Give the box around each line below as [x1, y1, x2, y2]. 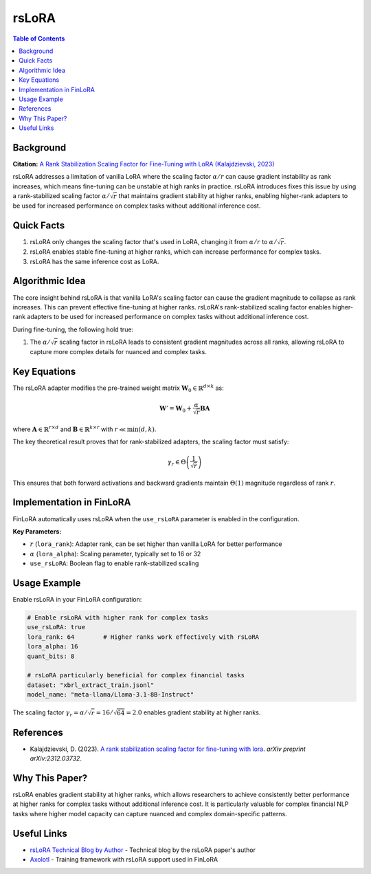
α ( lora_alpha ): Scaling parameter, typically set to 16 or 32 [30, 549, 201, 558]
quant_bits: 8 [27, 652, 75, 660]
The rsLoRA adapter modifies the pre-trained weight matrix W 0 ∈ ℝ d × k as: [12, 383, 225, 393]
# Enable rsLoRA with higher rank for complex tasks [27, 614, 209, 622]
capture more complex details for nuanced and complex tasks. [30, 348, 207, 356]
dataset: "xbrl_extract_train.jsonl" [27, 681, 155, 689]
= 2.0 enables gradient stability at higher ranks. [126, 708, 261, 717]
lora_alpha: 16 [27, 643, 78, 651]
